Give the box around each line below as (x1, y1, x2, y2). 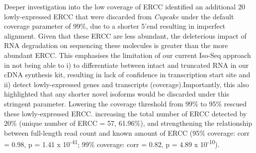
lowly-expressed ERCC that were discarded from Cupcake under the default (4, 11, 234, 21)
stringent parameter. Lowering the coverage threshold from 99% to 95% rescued (4, 98, 247, 108)
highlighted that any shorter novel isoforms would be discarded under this (4, 89, 229, 99)
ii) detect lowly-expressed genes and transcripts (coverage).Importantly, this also (4, 79, 249, 89)
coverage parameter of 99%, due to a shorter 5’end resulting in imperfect (4, 21, 226, 31)
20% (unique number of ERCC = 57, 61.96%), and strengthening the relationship (4, 118, 253, 128)
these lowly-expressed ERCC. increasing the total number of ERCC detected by (4, 108, 247, 118)
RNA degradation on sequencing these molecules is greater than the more (4, 40, 228, 51)
